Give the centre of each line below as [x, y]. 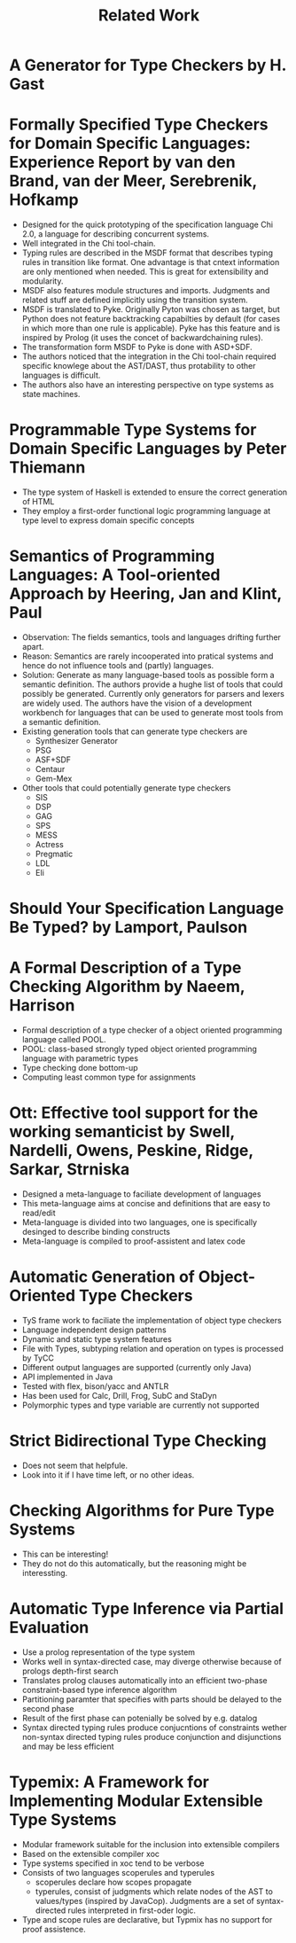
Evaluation [49, 1628]
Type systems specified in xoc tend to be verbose [113, 1863]
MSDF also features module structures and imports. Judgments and [146, 291]
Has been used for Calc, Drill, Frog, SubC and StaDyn [119, 1396]
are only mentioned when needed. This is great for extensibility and [145, 272]
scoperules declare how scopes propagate [113, 1882]
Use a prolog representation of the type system [109, 1652]
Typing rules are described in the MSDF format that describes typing [147, 253]
